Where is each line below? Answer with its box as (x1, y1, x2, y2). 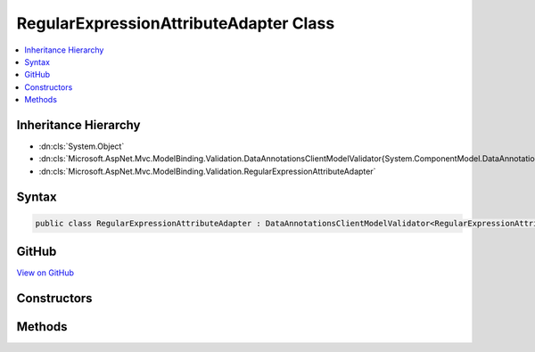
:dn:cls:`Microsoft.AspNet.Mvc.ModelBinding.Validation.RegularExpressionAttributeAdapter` (38, 166, 376, 176)
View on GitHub (16, 267, 75, 278)
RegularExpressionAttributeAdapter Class (16, 13, 335, 33)
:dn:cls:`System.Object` (38, 141, 125, 151)
